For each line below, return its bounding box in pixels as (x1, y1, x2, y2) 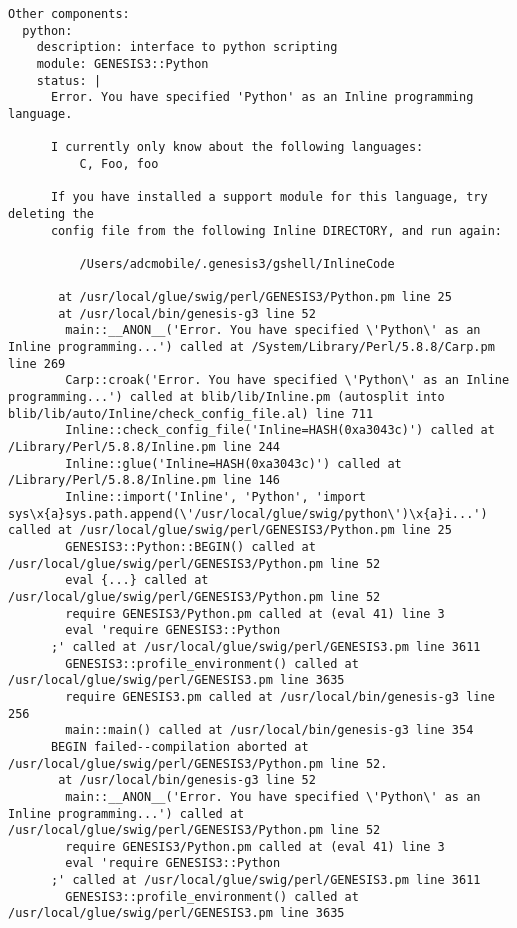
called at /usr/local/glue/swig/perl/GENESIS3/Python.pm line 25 (8, 523, 452, 538)
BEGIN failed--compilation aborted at (50, 739, 309, 754)
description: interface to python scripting (36, 40, 338, 55)
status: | (36, 73, 102, 88)
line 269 (8, 356, 66, 371)
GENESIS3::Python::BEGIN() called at (65, 540, 316, 554)
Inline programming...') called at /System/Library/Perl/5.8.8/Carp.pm (8, 340, 495, 355)
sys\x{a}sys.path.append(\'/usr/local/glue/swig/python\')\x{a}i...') (8, 506, 488, 521)
